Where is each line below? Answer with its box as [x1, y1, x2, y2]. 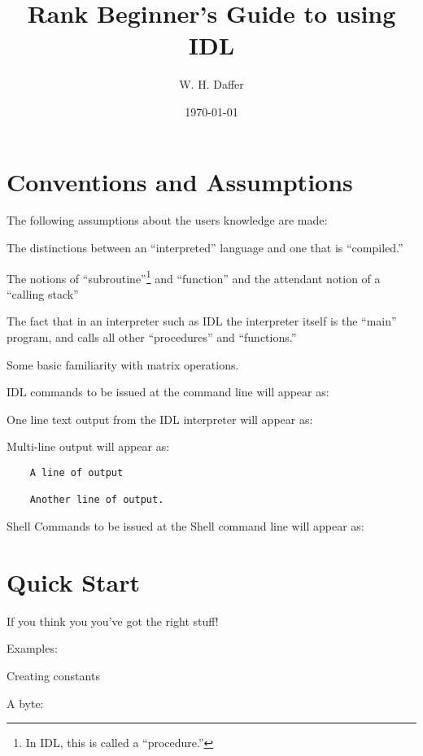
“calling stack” [7, 285, 79, 302]
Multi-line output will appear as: [7, 438, 170, 455]
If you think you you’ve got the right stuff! [7, 612, 219, 629]
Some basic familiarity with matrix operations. [7, 356, 239, 373]
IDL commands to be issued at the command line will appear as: [7, 383, 329, 400]
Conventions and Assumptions [7, 164, 353, 198]
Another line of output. [29, 494, 164, 506]
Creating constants [7, 666, 100, 684]
